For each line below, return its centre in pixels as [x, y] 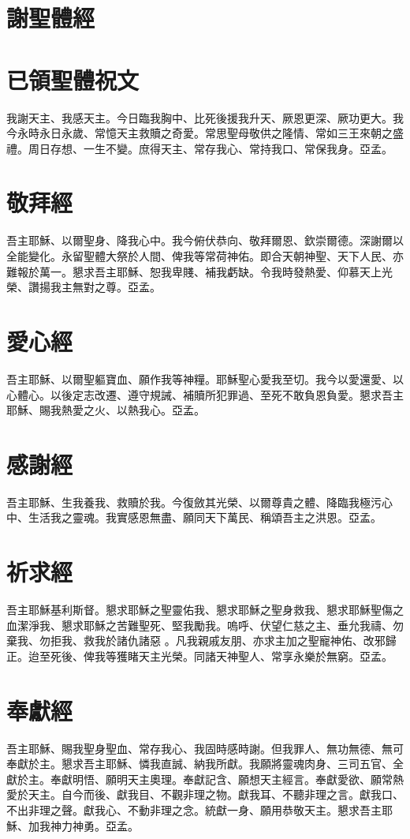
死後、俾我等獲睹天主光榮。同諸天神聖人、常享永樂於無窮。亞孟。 [221, 655]
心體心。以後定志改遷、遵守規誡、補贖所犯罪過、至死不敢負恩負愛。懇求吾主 [205, 394]
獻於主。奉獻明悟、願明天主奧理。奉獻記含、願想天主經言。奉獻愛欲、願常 [199, 779]
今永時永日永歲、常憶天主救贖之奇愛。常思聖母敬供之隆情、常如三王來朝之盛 [205, 133]
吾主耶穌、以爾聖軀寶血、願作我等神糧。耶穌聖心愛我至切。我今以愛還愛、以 [205, 378]
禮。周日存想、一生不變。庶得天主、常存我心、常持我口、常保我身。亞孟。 [199, 148]
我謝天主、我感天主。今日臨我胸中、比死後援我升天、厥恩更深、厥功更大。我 [205, 117]
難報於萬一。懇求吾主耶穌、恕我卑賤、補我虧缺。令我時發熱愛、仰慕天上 [194, 271]
